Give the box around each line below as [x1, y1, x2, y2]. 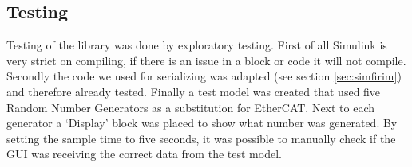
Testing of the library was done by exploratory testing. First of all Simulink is [6, 37, 387, 53]
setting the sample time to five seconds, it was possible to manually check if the [6, 130, 396, 146]
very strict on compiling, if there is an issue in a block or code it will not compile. [6, 52, 406, 68]
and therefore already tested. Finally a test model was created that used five [6, 83, 381, 99]
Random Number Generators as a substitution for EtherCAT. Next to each [6, 99, 375, 115]
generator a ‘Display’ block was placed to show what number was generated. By [6, 115, 398, 131]
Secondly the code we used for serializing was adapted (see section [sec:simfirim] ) [6, 68, 402, 84]
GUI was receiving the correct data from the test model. [6, 146, 282, 162]
